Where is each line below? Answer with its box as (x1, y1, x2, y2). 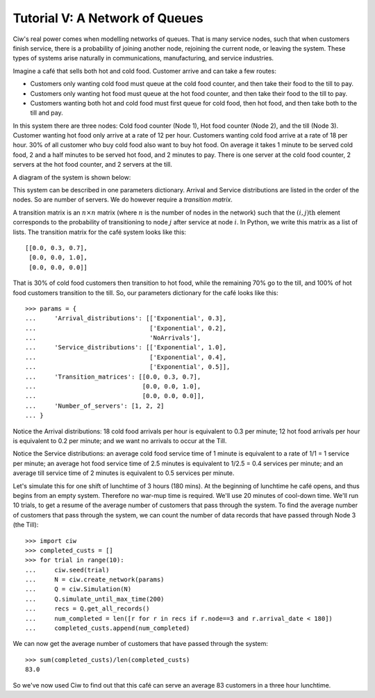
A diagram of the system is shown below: (12, 173, 131, 181)
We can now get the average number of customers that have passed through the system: (12, 640, 269, 648)
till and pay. (30, 108, 63, 117)
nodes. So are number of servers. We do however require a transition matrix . (12, 195, 233, 204)
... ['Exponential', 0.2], (25, 324, 227, 332)
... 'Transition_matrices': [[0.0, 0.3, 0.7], (25, 372, 201, 381)
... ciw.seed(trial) (25, 566, 110, 574)
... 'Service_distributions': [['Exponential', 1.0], (25, 344, 227, 351)
